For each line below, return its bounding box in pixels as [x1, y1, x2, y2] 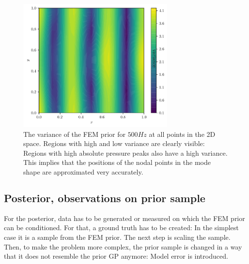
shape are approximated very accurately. [23, 166, 143, 176]
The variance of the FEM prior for [23, 129, 125, 139]
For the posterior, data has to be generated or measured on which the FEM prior [4, 213, 245, 223]
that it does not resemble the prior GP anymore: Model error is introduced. [4, 251, 228, 261]
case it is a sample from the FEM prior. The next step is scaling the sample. [4, 232, 231, 242]
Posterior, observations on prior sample [4, 190, 205, 205]
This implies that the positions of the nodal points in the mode [23, 157, 211, 167]
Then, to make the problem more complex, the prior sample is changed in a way [4, 241, 242, 251]
